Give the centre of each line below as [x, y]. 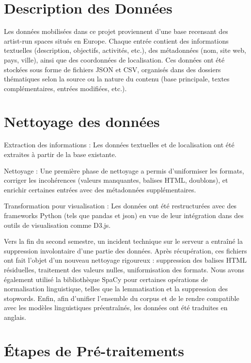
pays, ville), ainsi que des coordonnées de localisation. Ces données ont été [114, 59]
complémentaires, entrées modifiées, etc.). [65, 88]
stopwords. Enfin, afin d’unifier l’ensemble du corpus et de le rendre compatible [122, 298]
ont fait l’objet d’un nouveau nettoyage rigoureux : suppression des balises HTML [125, 260]
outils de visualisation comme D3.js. [57, 225]
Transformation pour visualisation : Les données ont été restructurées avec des [120, 206]
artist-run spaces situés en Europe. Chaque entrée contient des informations [116, 40]
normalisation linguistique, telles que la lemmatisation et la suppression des [116, 289]
